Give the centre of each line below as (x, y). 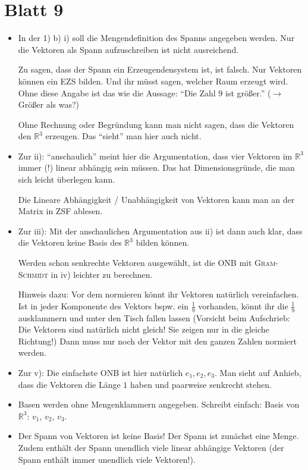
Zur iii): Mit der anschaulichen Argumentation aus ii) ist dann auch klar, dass (160, 231)
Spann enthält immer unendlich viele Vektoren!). (107, 459)
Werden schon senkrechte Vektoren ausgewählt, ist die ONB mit (135, 263)
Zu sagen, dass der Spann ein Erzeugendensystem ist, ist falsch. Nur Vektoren (160, 69)
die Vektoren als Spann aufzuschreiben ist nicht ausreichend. (128, 49)
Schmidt (33, 274)
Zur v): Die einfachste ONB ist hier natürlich (100, 373)
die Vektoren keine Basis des (70, 242)
